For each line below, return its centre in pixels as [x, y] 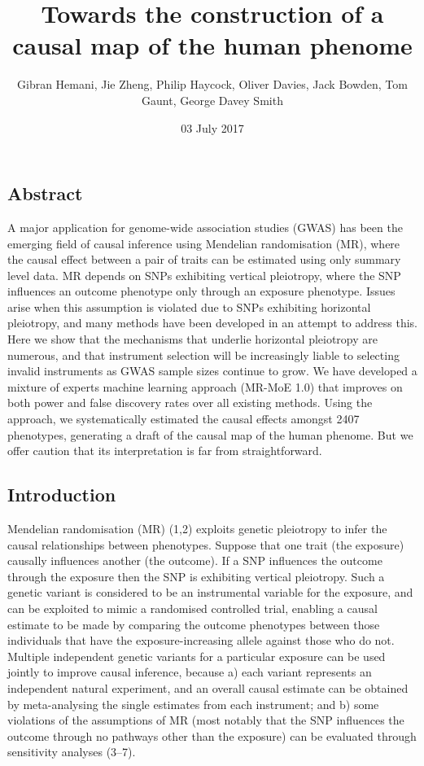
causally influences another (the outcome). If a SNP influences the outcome [195, 560]
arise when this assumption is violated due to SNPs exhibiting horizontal [189, 306]
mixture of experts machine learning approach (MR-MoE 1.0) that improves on [205, 386]
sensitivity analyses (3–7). [72, 752]
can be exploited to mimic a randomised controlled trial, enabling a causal [192, 608]
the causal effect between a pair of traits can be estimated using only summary [204, 259]
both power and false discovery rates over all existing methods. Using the [190, 403]
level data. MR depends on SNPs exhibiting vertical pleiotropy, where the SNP [204, 275]
